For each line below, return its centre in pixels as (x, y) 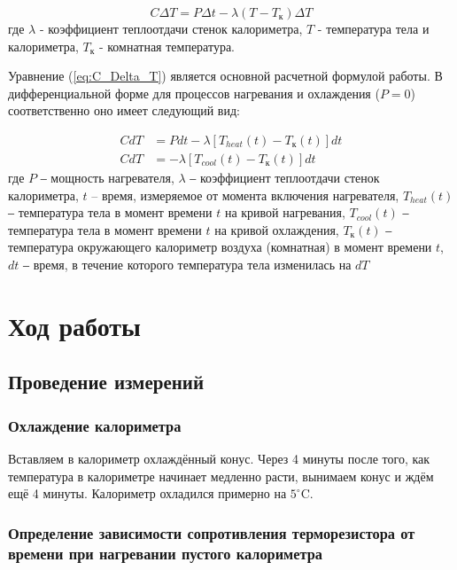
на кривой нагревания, (285, 212)
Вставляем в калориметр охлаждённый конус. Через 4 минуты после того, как (219, 458)
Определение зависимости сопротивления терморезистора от (212, 532)
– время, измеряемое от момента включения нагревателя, (245, 195)
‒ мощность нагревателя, (107, 178)
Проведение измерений (106, 382)
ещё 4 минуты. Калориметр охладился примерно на (147, 493)
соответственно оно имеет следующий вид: (124, 110)
